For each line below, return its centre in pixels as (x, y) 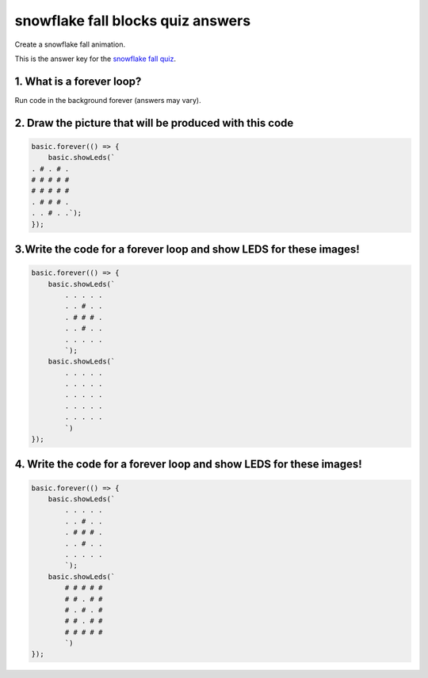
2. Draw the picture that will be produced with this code (154, 123)
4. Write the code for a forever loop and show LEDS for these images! (188, 465)
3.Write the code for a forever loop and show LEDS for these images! (187, 249)
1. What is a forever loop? (78, 81)
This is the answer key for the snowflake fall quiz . (95, 59)
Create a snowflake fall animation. (70, 44)
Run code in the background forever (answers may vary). (108, 100)
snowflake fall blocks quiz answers (133, 21)
